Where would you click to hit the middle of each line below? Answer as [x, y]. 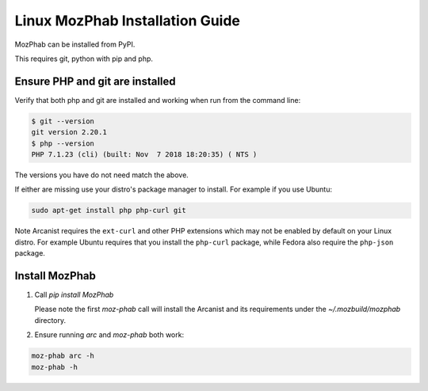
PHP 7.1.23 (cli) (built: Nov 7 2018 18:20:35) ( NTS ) [144, 154]
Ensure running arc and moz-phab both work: [109, 335]
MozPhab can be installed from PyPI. [75, 44]
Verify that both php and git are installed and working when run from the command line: [158, 100]
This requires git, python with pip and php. [84, 59]
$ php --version [63, 143]
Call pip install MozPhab [74, 295]
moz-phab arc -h [63, 356]
